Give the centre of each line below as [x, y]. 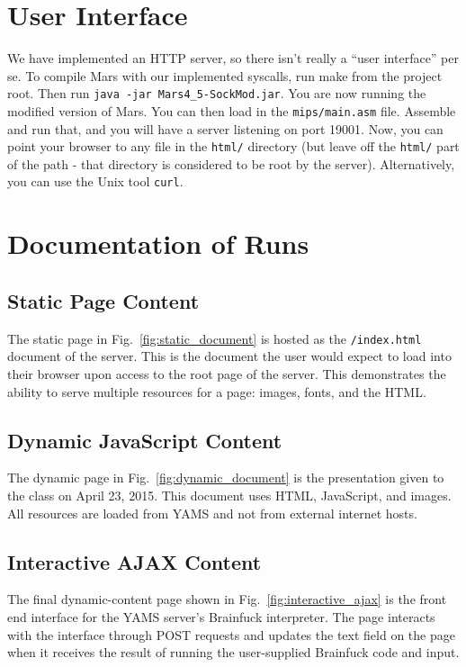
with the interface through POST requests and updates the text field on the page [231, 634]
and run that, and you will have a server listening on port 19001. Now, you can [225, 128]
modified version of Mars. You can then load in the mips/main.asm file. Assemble [232, 110]
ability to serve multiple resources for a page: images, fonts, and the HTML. [217, 391]
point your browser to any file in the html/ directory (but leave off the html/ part [233, 146]
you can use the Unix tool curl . [95, 181]
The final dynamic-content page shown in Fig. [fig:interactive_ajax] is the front [227, 599]
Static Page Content [103, 300]
